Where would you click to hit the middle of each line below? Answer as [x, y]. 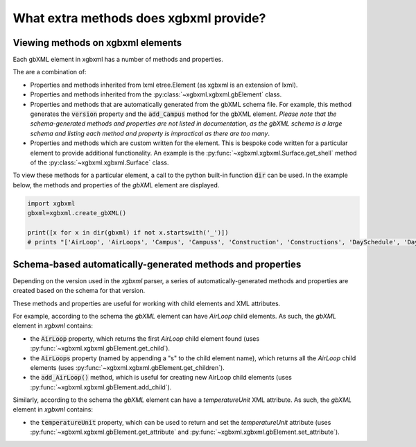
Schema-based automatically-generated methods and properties [157, 264]
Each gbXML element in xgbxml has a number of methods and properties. [118, 60]
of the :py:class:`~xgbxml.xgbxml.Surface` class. [99, 162]
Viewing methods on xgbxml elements [97, 43]
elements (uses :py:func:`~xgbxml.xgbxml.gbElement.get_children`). [127, 367]
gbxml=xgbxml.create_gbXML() [77, 213]
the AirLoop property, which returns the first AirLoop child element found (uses [145, 338]
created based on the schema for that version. [79, 291]
